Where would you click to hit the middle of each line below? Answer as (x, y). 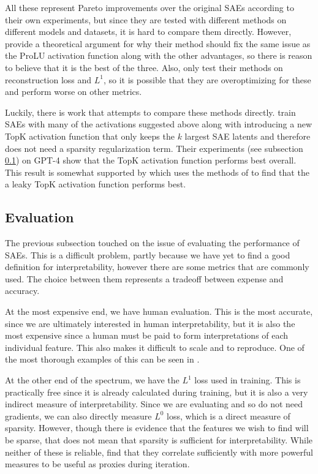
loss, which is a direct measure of (229, 416)
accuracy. (22, 291)
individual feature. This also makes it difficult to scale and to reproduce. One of (155, 347)
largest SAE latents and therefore (248, 136)
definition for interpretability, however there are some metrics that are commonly (157, 267)
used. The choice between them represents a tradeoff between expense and (144, 278)
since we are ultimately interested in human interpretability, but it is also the (150, 323)
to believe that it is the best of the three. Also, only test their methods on (144, 67)
